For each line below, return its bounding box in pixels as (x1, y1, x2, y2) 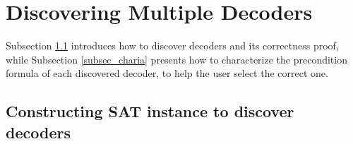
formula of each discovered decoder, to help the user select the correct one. (6, 66, 328, 80)
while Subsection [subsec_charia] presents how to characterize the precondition (6, 52, 347, 66)
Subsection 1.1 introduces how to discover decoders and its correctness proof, (6, 38, 339, 53)
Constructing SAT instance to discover (6, 100, 294, 122)
